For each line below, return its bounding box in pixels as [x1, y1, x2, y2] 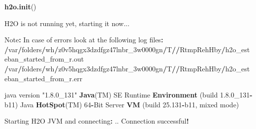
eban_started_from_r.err [4, 73, 83, 83]
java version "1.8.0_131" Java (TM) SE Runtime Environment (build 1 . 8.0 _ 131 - [4, 90, 253, 100]
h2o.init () [4, 1, 36, 11]
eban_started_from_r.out [4, 54, 84, 64]
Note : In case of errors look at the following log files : [4, 34, 163, 45]
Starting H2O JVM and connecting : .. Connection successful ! [4, 116, 189, 126]
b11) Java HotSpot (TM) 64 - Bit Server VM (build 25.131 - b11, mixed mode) [4, 99, 239, 109]
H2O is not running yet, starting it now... [4, 18, 129, 28]
